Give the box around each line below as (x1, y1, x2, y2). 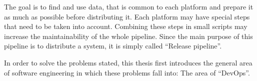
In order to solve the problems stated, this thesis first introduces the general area (4, 57, 252, 67)
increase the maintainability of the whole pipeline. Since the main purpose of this (4, 30, 253, 41)
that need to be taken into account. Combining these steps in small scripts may (4, 21, 247, 31)
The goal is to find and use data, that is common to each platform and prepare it (4, 1, 253, 11)
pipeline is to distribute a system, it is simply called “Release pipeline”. (4, 40, 222, 51)
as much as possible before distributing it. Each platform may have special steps (4, 11, 250, 21)
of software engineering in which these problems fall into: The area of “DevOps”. (4, 67, 250, 77)
